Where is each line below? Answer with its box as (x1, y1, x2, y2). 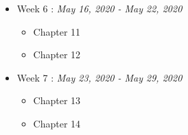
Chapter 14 (33, 116, 81, 130)
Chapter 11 (33, 24, 81, 38)
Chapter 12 (33, 47, 81, 62)
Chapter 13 (33, 93, 81, 108)
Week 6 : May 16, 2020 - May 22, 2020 (16, 1, 183, 15)
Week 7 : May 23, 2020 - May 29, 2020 (16, 70, 183, 84)
